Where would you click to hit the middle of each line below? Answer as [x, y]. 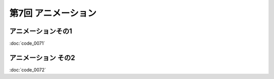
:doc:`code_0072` [28, 70]
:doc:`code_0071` [27, 44]
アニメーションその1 [41, 31]
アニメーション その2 [42, 57]
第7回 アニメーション [53, 13]
